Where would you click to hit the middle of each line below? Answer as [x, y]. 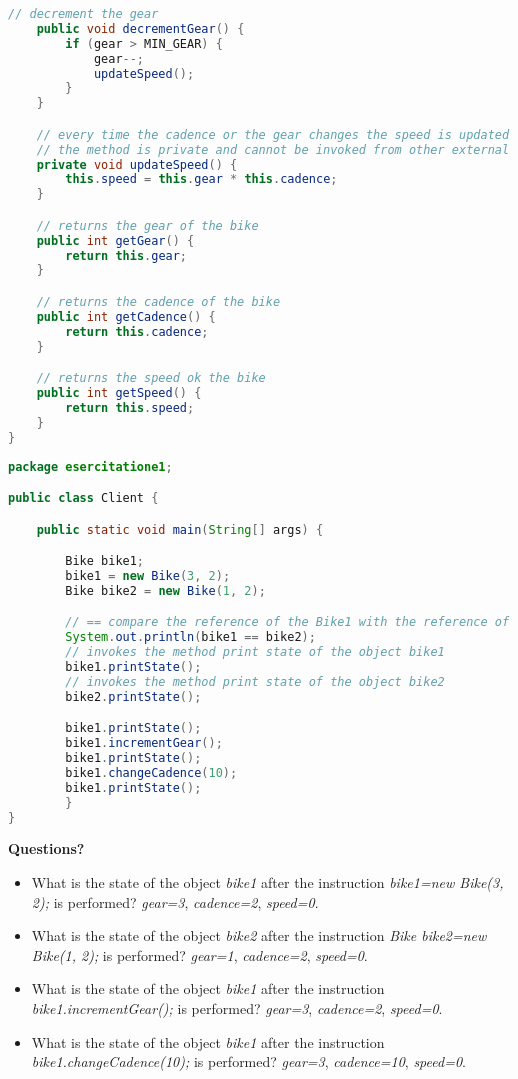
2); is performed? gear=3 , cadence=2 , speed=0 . [175, 901]
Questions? [46, 848]
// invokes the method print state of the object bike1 [255, 652]
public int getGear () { [115, 240]
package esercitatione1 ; [90, 466]
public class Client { [83, 498]
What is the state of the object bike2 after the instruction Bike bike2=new [259, 935]
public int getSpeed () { [119, 393]
